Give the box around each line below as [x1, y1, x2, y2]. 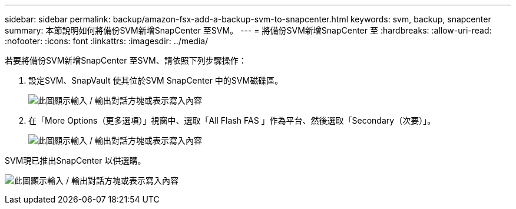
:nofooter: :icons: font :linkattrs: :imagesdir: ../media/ [5, 36, 209, 46]
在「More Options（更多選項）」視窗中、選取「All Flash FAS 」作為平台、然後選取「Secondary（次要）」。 [28, 115, 436, 125]
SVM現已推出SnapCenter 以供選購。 [5, 155, 146, 165]
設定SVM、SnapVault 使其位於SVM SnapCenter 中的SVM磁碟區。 [28, 75, 283, 85]
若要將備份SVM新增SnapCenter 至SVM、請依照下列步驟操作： [5, 55, 247, 65]
